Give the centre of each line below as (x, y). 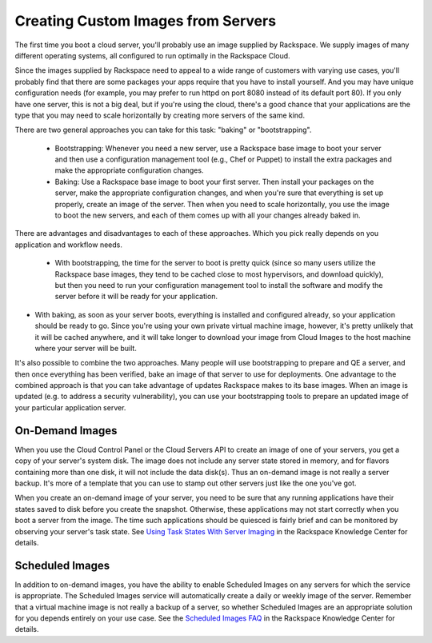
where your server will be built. (86, 348)
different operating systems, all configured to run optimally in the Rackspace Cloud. (153, 55)
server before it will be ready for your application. (136, 297)
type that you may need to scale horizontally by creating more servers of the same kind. (160, 115)
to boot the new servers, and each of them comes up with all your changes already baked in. (208, 215)
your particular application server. (70, 407)
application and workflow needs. (69, 245)
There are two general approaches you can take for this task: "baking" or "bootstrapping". (163, 130)
